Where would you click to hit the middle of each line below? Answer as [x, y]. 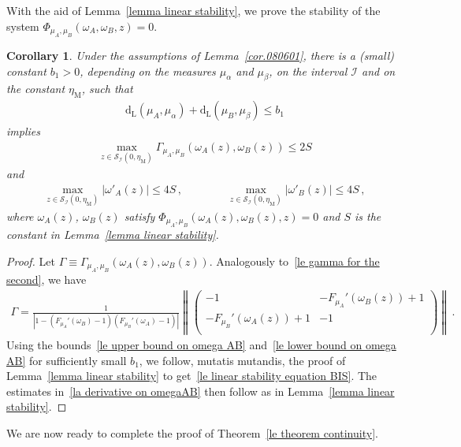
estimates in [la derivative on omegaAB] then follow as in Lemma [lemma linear [201, 391]
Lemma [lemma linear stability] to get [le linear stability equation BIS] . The [192, 376]
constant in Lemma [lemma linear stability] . [113, 235]
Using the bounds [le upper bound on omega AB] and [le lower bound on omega [201, 345]
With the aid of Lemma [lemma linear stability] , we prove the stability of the [193, 10]
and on [378, 71]
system [23, 26]
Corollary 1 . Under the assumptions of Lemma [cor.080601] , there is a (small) [200, 55]
